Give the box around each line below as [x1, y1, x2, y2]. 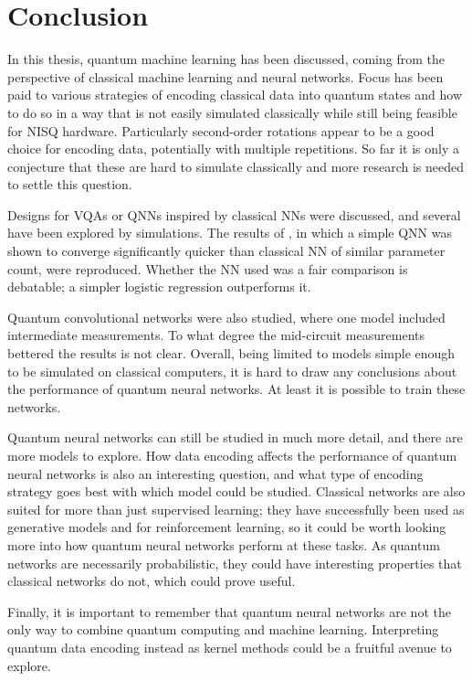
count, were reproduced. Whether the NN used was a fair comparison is [7, 259, 408, 278]
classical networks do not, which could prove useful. [7, 571, 296, 591]
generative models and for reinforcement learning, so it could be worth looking [7, 517, 446, 537]
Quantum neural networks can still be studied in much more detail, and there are [7, 428, 463, 447]
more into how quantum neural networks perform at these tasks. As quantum [7, 535, 440, 554]
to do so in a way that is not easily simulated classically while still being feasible [7, 102, 457, 122]
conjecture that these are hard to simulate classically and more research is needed [7, 156, 464, 176]
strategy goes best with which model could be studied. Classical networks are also [7, 482, 466, 501]
